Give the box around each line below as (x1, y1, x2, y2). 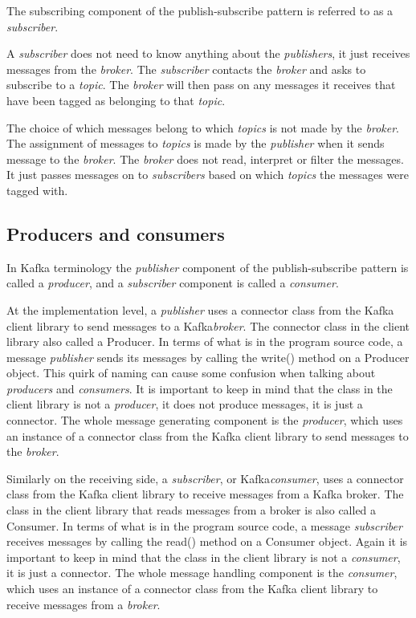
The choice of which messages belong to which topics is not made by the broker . (6, 119, 399, 136)
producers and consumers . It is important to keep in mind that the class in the (6, 380, 393, 396)
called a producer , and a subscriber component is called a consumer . (6, 274, 339, 291)
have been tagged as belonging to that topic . (6, 91, 226, 108)
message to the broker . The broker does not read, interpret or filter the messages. (6, 150, 404, 167)
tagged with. (6, 181, 68, 198)
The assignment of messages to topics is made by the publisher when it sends (6, 135, 385, 152)
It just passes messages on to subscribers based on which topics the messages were (6, 166, 410, 183)
